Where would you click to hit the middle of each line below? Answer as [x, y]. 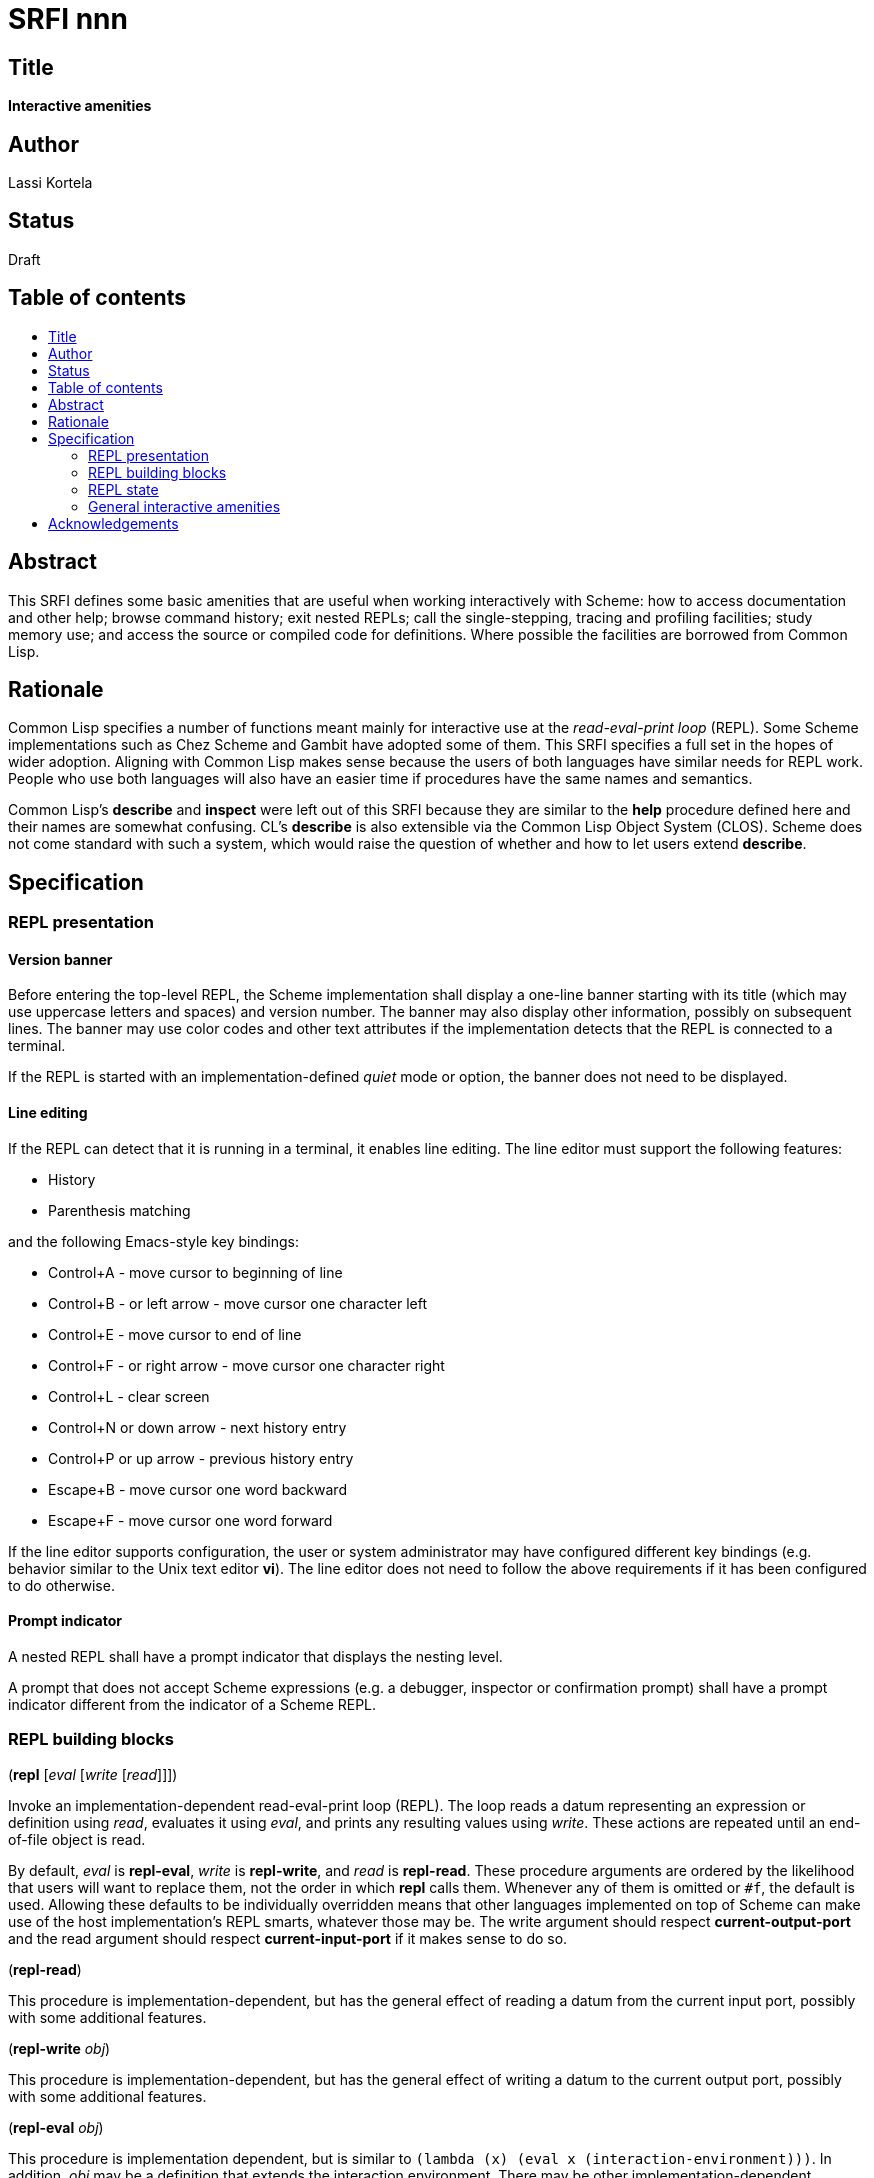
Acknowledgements [113, 523]
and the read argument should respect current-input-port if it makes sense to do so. [288, 1938]
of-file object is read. [77, 1839]
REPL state [123, 489]
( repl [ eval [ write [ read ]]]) [93, 1774]
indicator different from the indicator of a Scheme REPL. [192, 1704]
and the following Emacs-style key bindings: [153, 1241]
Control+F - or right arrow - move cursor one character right [246, 1365]
